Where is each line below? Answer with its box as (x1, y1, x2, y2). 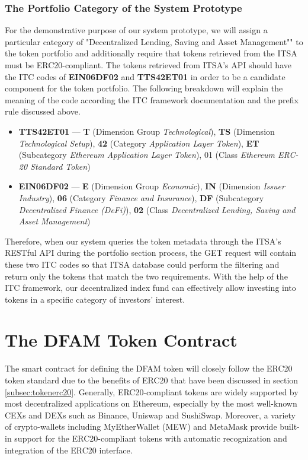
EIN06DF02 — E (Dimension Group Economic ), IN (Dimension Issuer (18, 180, 285, 192)
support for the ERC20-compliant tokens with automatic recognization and (14, 432, 287, 444)
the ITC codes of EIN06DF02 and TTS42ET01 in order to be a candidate (5, 70, 285, 83)
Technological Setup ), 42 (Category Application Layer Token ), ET (18, 137, 259, 149)
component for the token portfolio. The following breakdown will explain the (5, 82, 283, 94)
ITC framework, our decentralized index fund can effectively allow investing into (5, 281, 296, 294)
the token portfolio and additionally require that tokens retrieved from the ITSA (5, 47, 297, 59)
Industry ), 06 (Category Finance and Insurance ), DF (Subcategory (18, 191, 264, 204)
